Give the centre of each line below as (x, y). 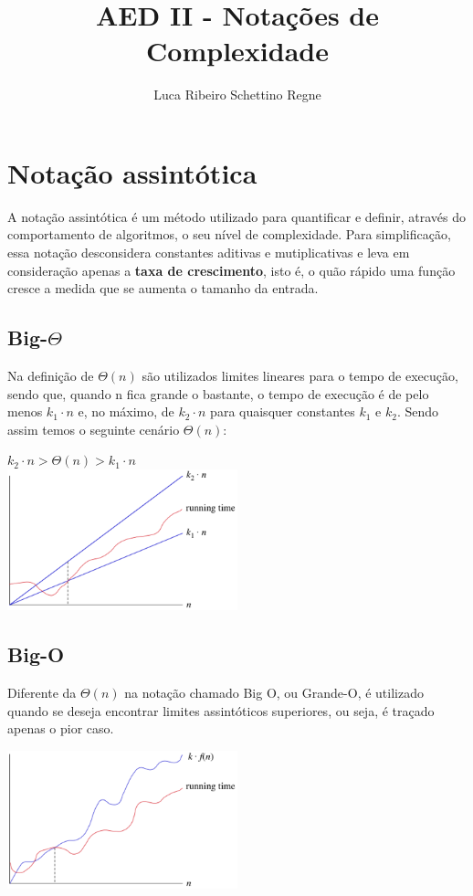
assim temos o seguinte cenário (94, 429)
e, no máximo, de (126, 411)
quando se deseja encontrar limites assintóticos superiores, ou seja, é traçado (221, 710)
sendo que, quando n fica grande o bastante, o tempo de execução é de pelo (218, 393)
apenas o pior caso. (61, 728)
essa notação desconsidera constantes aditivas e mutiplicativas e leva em (209, 253)
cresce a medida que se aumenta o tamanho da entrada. (163, 288)
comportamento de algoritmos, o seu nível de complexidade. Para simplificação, (229, 234)
